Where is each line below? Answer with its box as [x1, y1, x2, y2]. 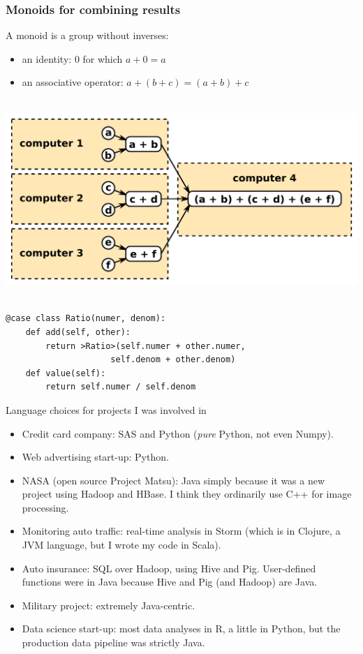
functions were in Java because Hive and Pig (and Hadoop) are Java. [22, 574, 318, 589]
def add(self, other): [25, 327, 131, 337]
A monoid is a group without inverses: [6, 28, 169, 43]
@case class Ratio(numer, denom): [6, 313, 166, 324]
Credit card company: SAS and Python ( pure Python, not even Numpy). [22, 426, 334, 440]
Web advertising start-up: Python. [22, 449, 169, 464]
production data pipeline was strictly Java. [22, 635, 205, 650]
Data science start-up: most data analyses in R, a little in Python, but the [22, 621, 341, 636]
